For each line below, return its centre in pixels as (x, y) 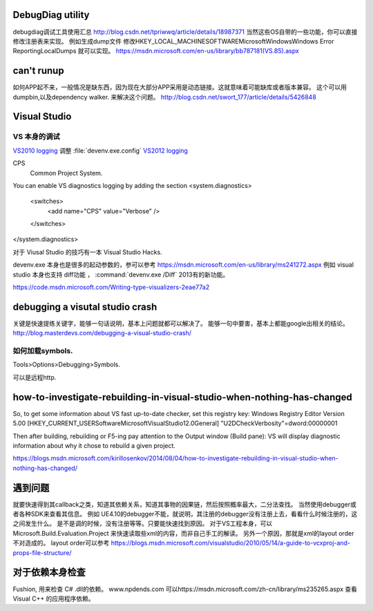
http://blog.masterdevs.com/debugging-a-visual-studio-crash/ (102, 333)
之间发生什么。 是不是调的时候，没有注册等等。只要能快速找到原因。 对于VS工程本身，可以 (143, 524)
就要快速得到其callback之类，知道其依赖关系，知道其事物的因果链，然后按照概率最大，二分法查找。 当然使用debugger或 (185, 504)
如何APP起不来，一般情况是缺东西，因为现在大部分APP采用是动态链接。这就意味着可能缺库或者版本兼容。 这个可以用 (180, 87)
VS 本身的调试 (36, 137)
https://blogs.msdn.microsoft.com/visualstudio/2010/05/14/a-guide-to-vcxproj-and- (231, 543)
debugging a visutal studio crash (85, 307)
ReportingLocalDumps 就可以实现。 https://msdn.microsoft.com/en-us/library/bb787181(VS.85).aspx (156, 51)
